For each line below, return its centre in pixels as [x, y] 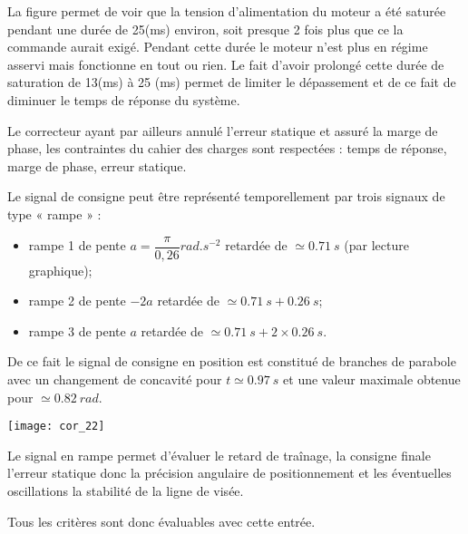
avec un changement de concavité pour [115, 379]
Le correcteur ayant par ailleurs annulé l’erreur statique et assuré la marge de [223, 130]
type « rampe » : [54, 214]
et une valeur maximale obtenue [372, 379]
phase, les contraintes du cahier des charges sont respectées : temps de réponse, [227, 148]
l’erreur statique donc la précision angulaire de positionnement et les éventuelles [229, 473]
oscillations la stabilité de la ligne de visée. [126, 490]
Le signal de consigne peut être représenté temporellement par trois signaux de [226, 196]
